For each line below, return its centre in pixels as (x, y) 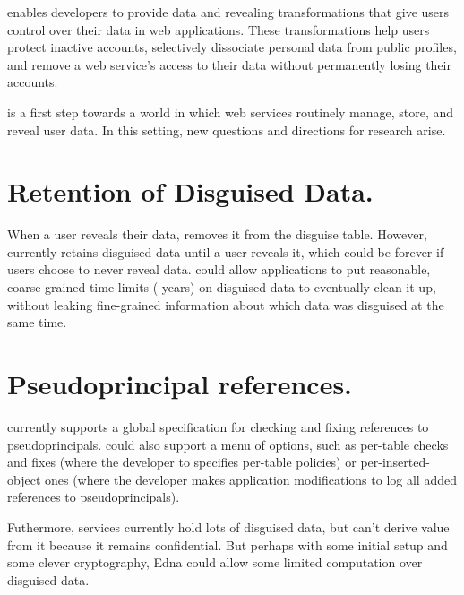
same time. (37, 322)
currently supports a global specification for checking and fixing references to (218, 426)
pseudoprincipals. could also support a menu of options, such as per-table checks (228, 444)
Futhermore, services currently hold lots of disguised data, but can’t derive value (228, 526)
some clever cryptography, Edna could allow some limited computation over (215, 562)
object (24, 479)
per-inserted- (395, 462)
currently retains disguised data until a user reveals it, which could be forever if (226, 251)
